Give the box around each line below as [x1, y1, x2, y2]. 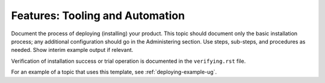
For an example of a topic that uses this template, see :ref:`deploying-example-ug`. [11, 69, 217, 76]
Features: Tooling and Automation [11, 9, 185, 22]
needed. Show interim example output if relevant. [11, 47, 134, 54]
